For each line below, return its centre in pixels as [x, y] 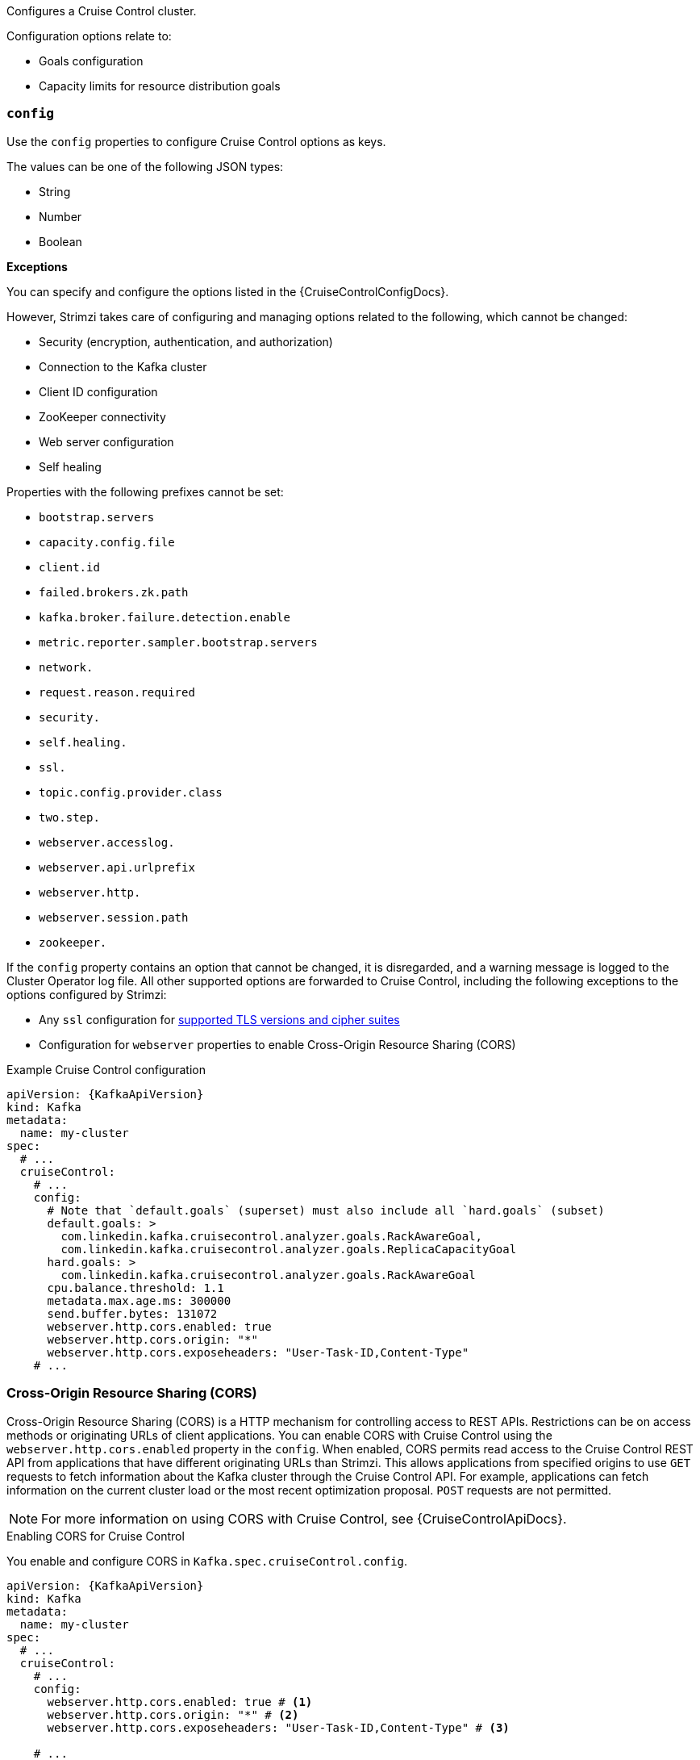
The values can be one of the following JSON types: [145, 166]
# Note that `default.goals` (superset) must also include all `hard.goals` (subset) [326, 1210]
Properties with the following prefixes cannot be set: [145, 491]
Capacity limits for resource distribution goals [160, 86]
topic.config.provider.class [131, 792]
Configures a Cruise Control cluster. [102, 11]
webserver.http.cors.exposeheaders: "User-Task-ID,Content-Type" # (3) [278, 1727]
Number [60, 216]
